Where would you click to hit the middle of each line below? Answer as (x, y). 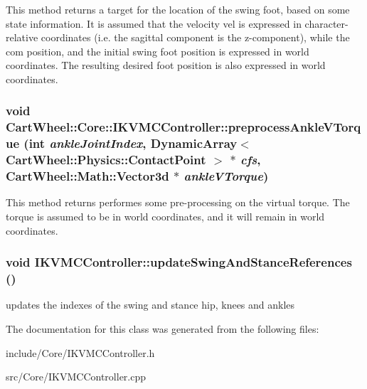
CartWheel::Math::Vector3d (87, 176)
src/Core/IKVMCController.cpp (76, 377)
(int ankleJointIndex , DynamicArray (131, 143)
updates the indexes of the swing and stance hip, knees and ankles (150, 305)
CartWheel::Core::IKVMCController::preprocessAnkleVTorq (183, 127)
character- (326, 23)
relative (22, 37)
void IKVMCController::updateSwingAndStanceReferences (179, 262)
